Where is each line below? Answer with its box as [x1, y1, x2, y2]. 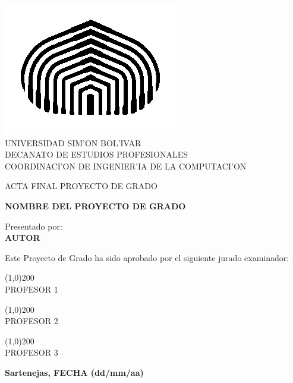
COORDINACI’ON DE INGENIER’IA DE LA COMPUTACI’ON [5, 159, 247, 172]
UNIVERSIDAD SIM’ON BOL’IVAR [5, 136, 141, 149]
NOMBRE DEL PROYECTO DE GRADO [5, 199, 186, 212]
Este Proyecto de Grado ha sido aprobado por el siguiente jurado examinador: [5, 251, 289, 263]
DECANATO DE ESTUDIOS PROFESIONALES [5, 148, 188, 161]
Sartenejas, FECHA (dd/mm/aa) [5, 366, 144, 378]
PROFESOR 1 [5, 282, 58, 295]
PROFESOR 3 [5, 346, 58, 359]
